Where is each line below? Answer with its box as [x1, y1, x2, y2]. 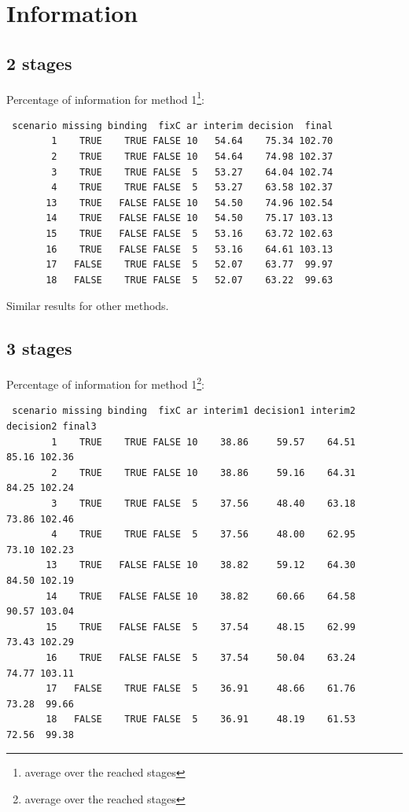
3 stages [6, 336, 72, 360]
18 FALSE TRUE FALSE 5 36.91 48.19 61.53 [46, 714, 356, 725]
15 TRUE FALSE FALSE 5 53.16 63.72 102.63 [46, 227, 333, 239]
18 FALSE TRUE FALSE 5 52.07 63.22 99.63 [46, 274, 333, 286]
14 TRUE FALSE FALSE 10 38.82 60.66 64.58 [46, 590, 356, 602]
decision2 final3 [6, 421, 97, 432]
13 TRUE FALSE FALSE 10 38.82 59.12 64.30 [46, 559, 356, 571]
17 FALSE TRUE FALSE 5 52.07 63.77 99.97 [46, 259, 333, 271]
